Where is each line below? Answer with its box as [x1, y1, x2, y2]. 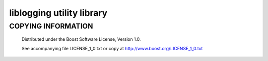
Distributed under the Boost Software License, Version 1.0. [21, 36, 141, 42]
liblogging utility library [9, 7, 108, 18]
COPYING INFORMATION [9, 22, 93, 30]
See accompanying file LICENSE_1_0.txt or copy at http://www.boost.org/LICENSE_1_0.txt [21, 45, 203, 51]
